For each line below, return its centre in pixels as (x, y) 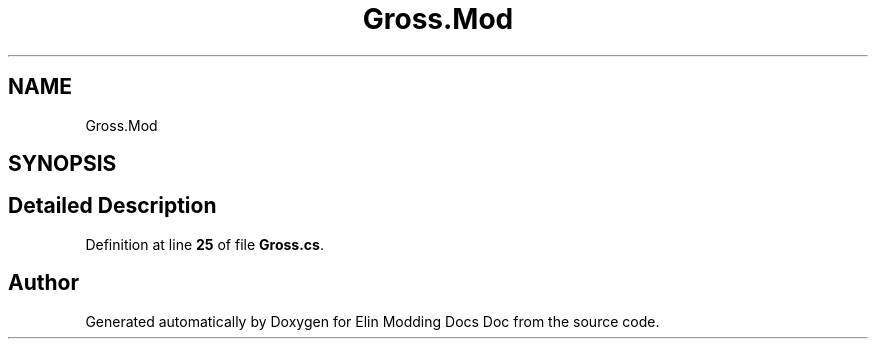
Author (43, 283)
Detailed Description (112, 206)
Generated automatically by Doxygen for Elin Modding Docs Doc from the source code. (372, 321)
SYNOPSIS (62, 164)
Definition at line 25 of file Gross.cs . (204, 244)
